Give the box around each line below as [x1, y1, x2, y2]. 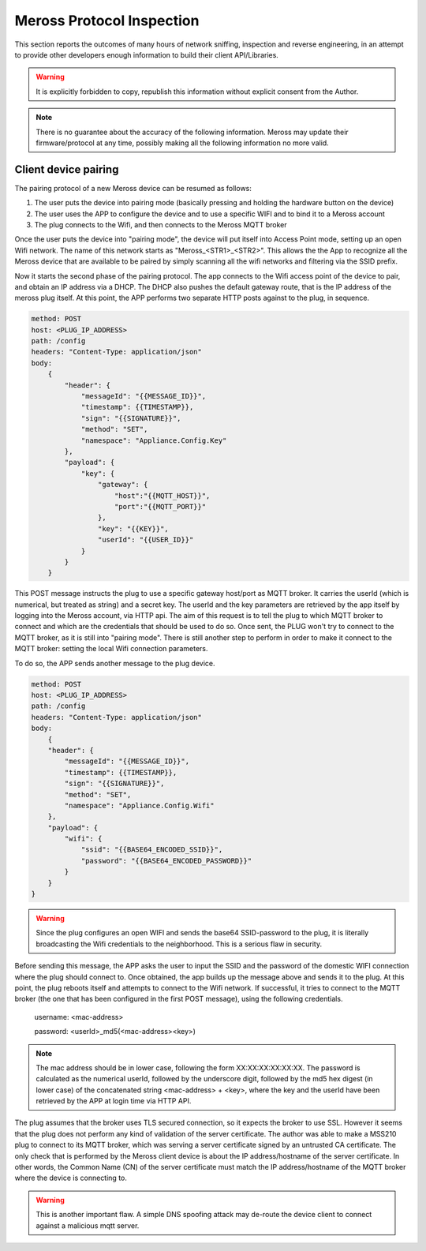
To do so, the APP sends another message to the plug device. [14, 658, 216, 668]
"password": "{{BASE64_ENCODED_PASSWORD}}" [80, 856, 252, 865]
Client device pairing [14, 163, 119, 176]
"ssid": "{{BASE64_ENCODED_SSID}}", [80, 845, 223, 854]
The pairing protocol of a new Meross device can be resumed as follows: [14, 183, 252, 193]
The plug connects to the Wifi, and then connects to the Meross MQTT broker [34, 219, 287, 229]
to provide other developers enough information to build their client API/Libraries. [14, 50, 279, 59]
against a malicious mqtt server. [35, 1220, 140, 1230]
